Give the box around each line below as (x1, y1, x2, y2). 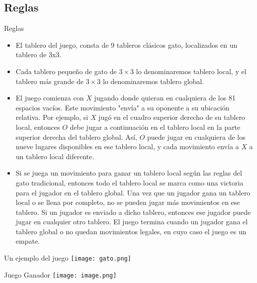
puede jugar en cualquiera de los (147, 131, 246, 142)
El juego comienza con (15, 93, 84, 103)
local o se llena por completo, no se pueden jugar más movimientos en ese (15, 197, 240, 207)
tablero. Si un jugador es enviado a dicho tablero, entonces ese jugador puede (15, 206, 251, 217)
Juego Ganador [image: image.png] (4, 269, 117, 280)
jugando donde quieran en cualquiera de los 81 (94, 93, 236, 103)
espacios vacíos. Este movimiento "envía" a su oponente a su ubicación (15, 102, 230, 112)
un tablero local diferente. (15, 151, 94, 161)
